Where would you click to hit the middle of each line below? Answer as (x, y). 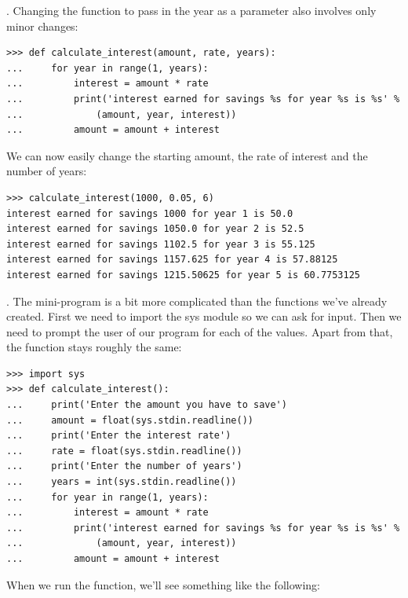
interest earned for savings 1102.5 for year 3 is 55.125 (161, 244)
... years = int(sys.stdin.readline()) (122, 482)
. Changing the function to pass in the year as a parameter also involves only (191, 10)
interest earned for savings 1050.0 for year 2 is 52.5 (155, 229)
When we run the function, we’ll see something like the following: (163, 584)
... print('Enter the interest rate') (119, 436)
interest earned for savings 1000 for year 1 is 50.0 (150, 213)
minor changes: (42, 26)
